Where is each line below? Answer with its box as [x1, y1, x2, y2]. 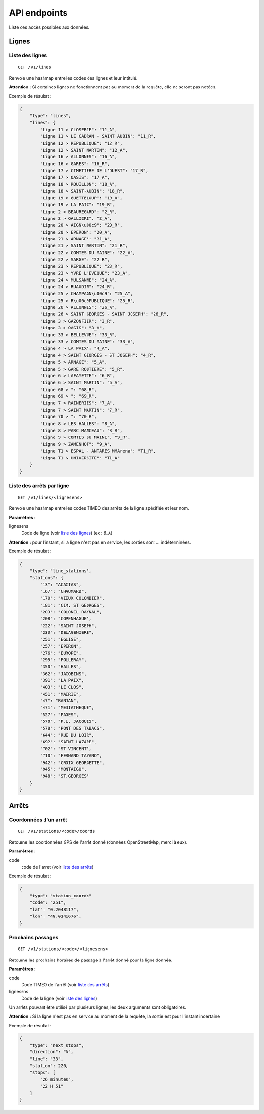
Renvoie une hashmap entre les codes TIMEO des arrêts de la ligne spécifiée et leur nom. [9, 505, 189, 511]
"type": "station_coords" [29, 893, 92, 899]
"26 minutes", [40, 1076, 74, 1082]
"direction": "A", [29, 1049, 74, 1055]
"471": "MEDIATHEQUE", [40, 705, 95, 711]
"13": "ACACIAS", [40, 582, 82, 588]
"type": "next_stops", [29, 1043, 84, 1048]
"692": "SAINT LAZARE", [40, 739, 97, 745]
